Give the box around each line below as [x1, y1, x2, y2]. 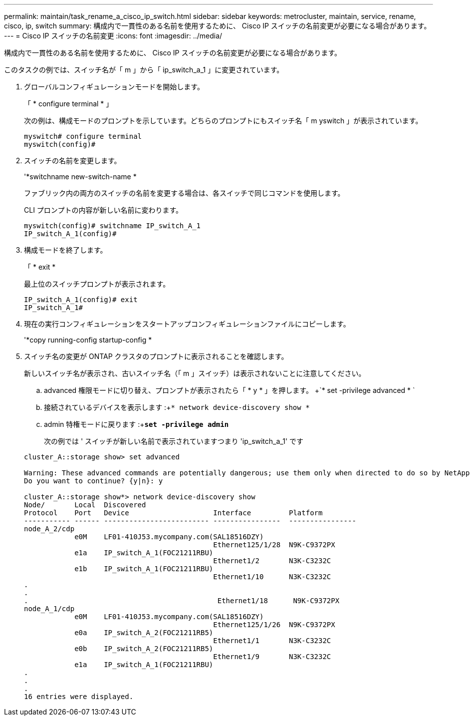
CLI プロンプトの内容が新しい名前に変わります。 [24, 206, 183, 214]
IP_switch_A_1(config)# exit [24, 296, 138, 304]
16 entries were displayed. [24, 693, 134, 701]
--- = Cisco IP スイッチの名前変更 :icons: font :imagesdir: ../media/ [4, 31, 223, 40]
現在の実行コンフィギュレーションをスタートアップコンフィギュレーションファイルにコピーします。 [24, 320, 350, 328]
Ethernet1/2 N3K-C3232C [213, 557, 331, 565]
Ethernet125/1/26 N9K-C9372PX [213, 621, 335, 629]
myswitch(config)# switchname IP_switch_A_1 [24, 222, 201, 230]
